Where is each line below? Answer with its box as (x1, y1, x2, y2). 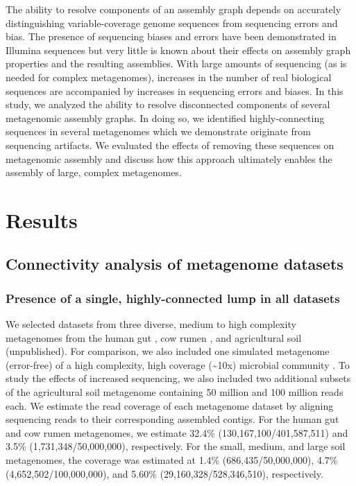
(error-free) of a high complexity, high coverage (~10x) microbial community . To (6, 357, 350, 372)
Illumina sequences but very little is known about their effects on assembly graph (6, 42, 351, 57)
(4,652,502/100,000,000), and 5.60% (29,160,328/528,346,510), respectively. (6, 466, 323, 480)
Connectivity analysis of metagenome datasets (6, 253, 344, 275)
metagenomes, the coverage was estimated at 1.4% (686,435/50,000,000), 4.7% (6, 453, 338, 467)
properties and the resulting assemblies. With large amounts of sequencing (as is (6, 56, 347, 71)
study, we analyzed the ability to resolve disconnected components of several (6, 97, 330, 112)
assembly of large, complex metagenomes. (6, 165, 182, 180)
